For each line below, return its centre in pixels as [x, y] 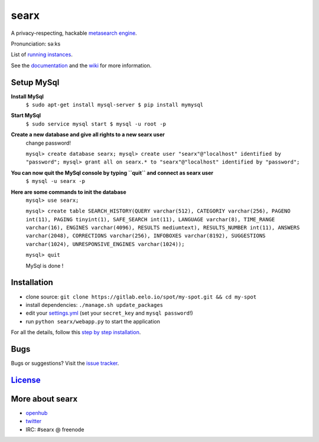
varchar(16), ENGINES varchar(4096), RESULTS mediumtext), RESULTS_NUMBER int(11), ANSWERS [163, 228]
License [26, 380]
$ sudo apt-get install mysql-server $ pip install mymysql [115, 105]
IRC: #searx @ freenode [55, 429]
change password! [48, 143]
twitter [34, 421]
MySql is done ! [45, 266]
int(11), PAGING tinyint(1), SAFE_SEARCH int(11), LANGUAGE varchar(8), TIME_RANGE [150, 219]
